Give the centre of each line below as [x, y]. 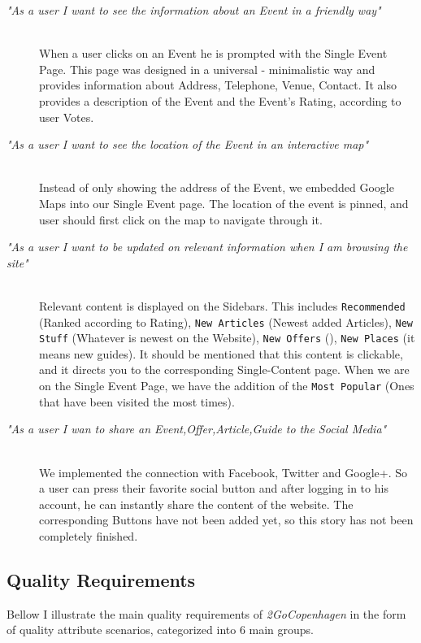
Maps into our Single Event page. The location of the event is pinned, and [224, 203]
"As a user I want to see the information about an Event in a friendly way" [194, 10]
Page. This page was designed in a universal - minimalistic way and [207, 69]
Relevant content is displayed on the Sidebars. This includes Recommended [222, 305]
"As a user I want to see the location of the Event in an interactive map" [188, 144]
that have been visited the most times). [137, 401]
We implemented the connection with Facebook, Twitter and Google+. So [224, 472]
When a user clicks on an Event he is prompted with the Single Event [213, 53]
